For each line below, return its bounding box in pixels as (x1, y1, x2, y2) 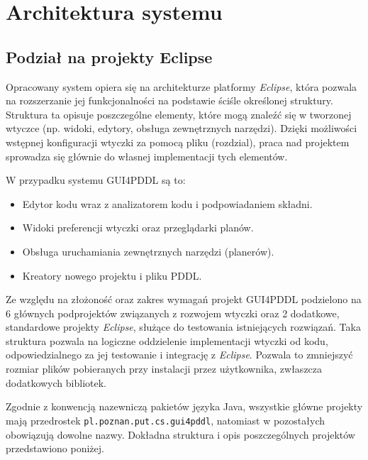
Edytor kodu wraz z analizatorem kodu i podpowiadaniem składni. (22, 196, 313, 211)
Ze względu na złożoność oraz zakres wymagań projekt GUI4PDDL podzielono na (6, 292, 362, 307)
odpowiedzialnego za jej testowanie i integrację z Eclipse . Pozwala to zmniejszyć (6, 347, 353, 362)
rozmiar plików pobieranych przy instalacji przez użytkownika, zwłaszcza (6, 361, 323, 376)
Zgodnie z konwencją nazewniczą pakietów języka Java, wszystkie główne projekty (6, 399, 363, 414)
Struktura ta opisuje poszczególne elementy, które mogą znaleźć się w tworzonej (6, 106, 352, 121)
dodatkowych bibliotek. (6, 375, 106, 390)
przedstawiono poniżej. (6, 441, 104, 456)
